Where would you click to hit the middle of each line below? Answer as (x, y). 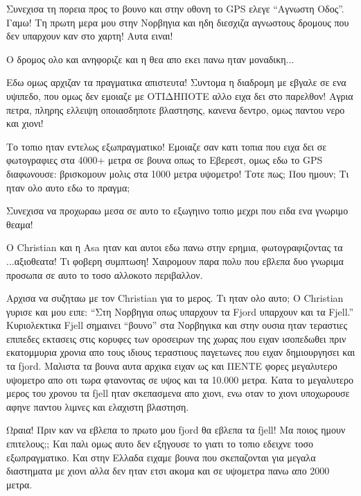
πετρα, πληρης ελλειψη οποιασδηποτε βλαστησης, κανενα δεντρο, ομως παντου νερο (176, 109)
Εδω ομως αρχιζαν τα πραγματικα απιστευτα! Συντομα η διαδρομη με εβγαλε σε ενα (176, 82)
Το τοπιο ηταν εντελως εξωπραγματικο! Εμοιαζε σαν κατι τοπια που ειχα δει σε (167, 146)
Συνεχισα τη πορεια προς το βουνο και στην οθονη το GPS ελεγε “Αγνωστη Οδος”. (175, 8)
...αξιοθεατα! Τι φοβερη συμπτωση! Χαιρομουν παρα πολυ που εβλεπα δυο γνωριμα (175, 260)
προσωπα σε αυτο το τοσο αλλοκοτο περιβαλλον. (105, 274)
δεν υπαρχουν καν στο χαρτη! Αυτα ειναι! (90, 36)
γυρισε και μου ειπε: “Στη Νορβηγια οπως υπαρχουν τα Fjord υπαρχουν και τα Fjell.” (180, 311)
